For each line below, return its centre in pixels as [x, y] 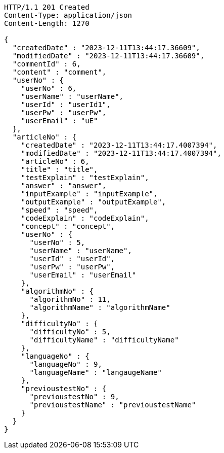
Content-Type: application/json [68, 15]
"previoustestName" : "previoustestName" [113, 405]
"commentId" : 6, [47, 64]
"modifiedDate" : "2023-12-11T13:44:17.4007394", [121, 153]
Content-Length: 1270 [47, 23]
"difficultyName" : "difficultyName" [104, 340]
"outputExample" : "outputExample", [94, 202]
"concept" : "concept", [68, 226]
